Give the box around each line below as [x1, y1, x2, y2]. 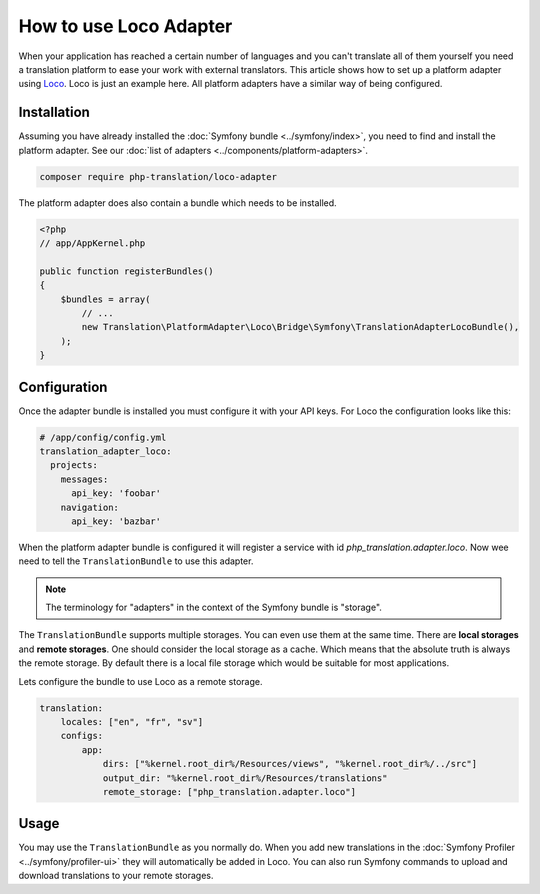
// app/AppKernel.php [39, 237, 146, 249]
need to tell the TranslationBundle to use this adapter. [18, 555, 254, 567]
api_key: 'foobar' [71, 488, 162, 499]
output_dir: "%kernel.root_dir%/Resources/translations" [102, 772, 388, 784]
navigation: [60, 501, 120, 513]
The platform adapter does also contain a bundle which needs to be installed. [18, 196, 337, 209]
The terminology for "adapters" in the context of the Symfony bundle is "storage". [45, 601, 382, 614]
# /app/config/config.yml [39, 431, 167, 443]
